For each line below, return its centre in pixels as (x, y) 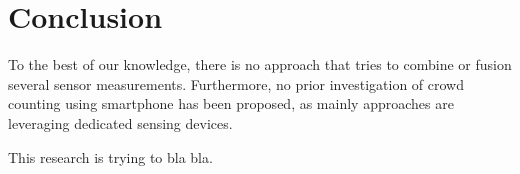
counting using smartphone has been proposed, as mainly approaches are (231, 103)
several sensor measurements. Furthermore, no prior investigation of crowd (236, 83)
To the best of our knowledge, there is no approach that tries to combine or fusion (260, 64)
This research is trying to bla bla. (110, 156)
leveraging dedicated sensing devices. (120, 122)
